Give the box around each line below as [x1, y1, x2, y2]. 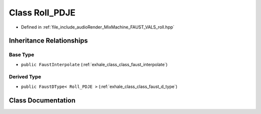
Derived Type [9, 73, 41, 80]
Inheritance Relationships [9, 37, 88, 45]
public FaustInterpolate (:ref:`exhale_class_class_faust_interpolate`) [21, 61, 168, 67]
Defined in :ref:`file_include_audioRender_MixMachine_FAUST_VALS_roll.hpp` [21, 24, 175, 30]
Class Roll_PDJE [9, 7, 76, 18]
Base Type [9, 51, 34, 58]
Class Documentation [9, 96, 76, 104]
